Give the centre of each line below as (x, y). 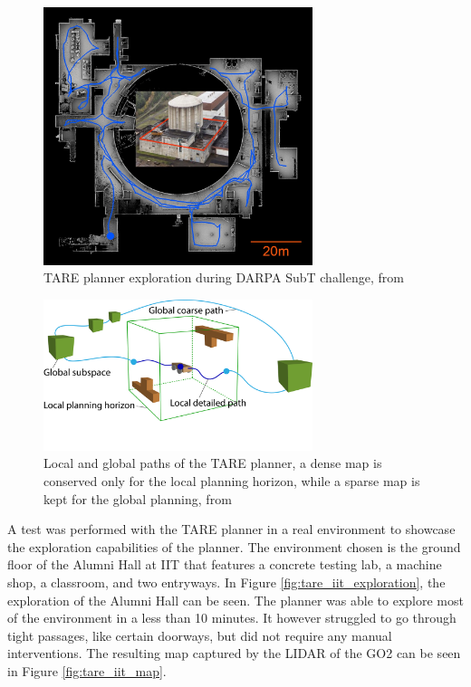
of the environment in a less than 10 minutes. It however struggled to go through (232, 618)
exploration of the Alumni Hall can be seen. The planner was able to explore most (235, 600)
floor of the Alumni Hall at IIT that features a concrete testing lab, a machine (225, 564)
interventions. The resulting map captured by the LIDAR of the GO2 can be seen (234, 653)
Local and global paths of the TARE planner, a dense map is (213, 463)
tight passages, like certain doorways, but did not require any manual (200, 635)
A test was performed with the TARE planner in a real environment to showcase (231, 529)
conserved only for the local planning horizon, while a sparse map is (232, 480)
